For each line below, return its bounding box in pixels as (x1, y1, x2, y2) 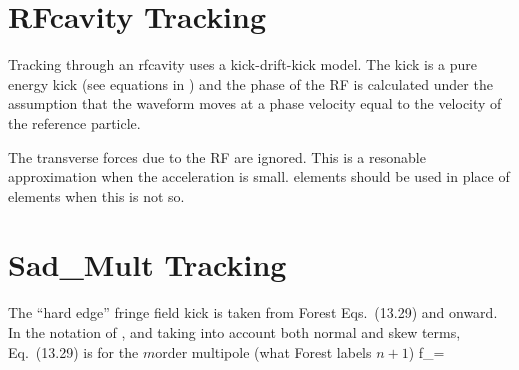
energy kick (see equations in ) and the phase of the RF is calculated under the (8, 73, 493, 94)
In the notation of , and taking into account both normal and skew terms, (8, 322, 461, 342)
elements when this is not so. (8, 185, 185, 206)
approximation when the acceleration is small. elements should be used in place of (8, 166, 510, 187)
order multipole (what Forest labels (155, 341, 372, 362)
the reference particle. (8, 112, 141, 133)
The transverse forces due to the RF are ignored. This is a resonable (8, 146, 426, 167)
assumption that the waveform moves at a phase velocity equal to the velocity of (8, 93, 502, 114)
